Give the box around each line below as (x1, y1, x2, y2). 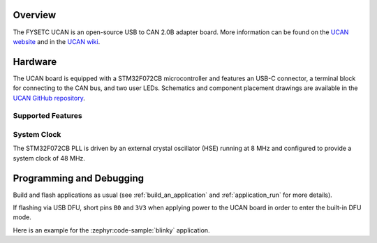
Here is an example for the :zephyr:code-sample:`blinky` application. (13, 226, 210, 234)
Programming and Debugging (13, 172, 145, 184)
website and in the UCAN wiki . (13, 37, 101, 45)
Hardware (13, 56, 57, 68)
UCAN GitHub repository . (13, 94, 85, 102)
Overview (13, 9, 57, 21)
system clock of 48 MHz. (13, 154, 85, 162)
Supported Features (13, 111, 83, 121)
